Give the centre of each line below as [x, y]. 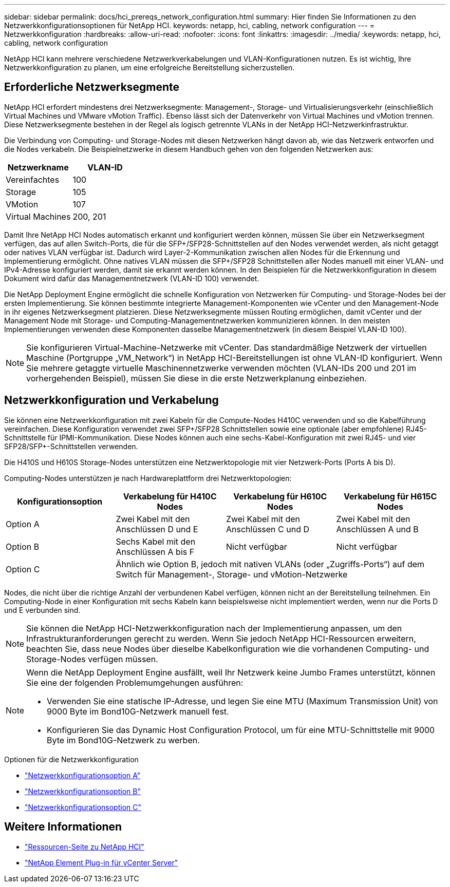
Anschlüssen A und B [377, 529]
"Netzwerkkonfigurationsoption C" [83, 807]
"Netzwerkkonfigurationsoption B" [83, 791]
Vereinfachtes [33, 179]
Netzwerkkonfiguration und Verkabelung [111, 400]
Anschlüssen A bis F [155, 552]
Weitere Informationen [63, 827]
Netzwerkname [38, 167]
